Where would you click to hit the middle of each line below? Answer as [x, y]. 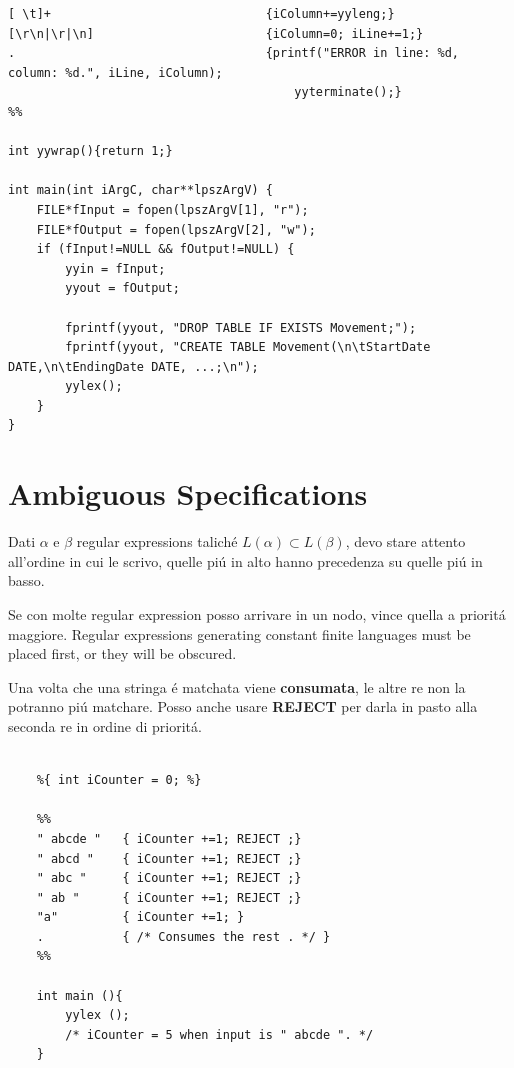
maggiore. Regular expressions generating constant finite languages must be [239, 633]
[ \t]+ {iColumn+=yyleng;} [201, 14]
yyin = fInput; [115, 268]
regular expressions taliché [157, 541]
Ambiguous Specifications [188, 493]
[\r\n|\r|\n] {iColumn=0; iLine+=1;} [216, 33]
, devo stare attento [405, 541]
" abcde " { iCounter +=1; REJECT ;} [169, 838]
